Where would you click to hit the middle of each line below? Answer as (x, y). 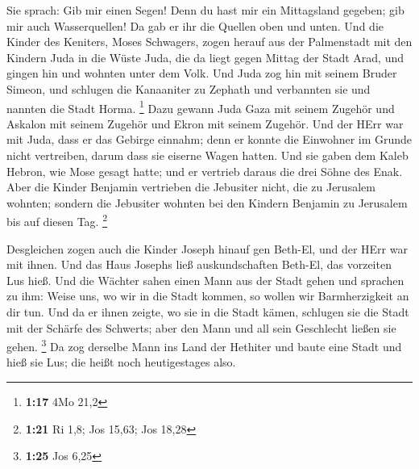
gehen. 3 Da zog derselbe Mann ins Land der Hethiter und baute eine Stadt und (204, 345)
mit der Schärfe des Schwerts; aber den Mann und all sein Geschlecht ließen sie (201, 327)
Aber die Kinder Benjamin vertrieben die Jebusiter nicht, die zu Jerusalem (191, 187)
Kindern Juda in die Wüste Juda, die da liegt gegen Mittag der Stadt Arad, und (205, 57)
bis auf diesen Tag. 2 (57, 220)
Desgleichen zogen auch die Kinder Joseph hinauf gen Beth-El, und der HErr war (207, 248)
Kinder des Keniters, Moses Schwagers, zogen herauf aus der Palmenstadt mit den (209, 42)
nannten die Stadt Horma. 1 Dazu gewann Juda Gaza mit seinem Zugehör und (201, 107)
